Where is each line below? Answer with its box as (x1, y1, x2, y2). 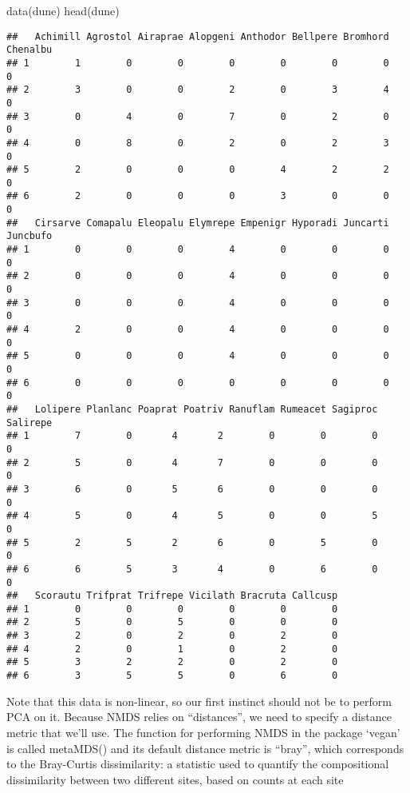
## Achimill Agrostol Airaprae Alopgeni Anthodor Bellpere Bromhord (6, 30, 389, 42)
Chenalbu (6, 44, 53, 56)
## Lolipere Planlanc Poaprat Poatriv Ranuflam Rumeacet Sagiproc (6, 403, 378, 415)
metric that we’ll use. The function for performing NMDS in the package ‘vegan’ (6, 723, 400, 740)
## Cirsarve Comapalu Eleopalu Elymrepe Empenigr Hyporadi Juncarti (6, 217, 389, 229)
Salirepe (6, 416, 53, 428)
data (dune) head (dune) (6, 2, 120, 18)
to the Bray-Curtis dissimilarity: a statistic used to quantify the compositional (6, 755, 389, 772)
